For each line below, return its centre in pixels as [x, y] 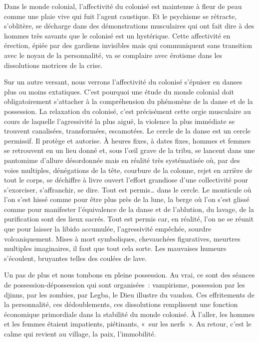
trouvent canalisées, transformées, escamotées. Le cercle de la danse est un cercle [127, 131]
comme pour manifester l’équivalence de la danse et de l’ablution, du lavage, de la [129, 209]
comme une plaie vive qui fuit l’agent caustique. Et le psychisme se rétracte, [121, 16]
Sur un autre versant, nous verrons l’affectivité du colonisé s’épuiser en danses [123, 82]
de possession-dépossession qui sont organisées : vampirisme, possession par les [125, 285]
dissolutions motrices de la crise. [53, 65]
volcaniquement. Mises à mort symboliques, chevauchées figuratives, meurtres [122, 238]
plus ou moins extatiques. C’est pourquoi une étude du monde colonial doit [119, 91]
